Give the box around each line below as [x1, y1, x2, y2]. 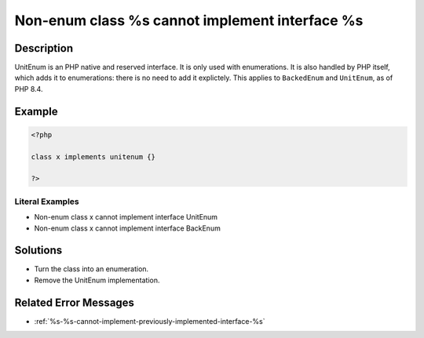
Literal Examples [14, 196, 79, 207]
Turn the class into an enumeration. [34, 264, 149, 274]
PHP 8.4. [14, 84, 43, 93]
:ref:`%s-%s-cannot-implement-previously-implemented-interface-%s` [34, 316, 265, 325]
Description [14, 42, 74, 55]
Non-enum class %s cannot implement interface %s [14, 12, 364, 29]
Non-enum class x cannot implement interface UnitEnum [34, 213, 218, 222]
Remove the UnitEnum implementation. [34, 275, 160, 285]
